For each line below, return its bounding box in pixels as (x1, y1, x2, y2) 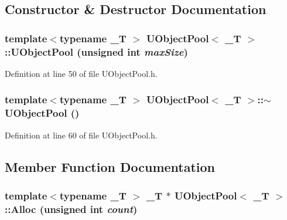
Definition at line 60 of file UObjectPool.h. (5, 128, 158, 141)
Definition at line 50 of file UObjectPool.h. (5, 67, 158, 79)
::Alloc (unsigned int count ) (5, 201, 138, 216)
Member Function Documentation (5, 157, 216, 175)
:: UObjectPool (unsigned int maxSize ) (5, 44, 188, 59)
